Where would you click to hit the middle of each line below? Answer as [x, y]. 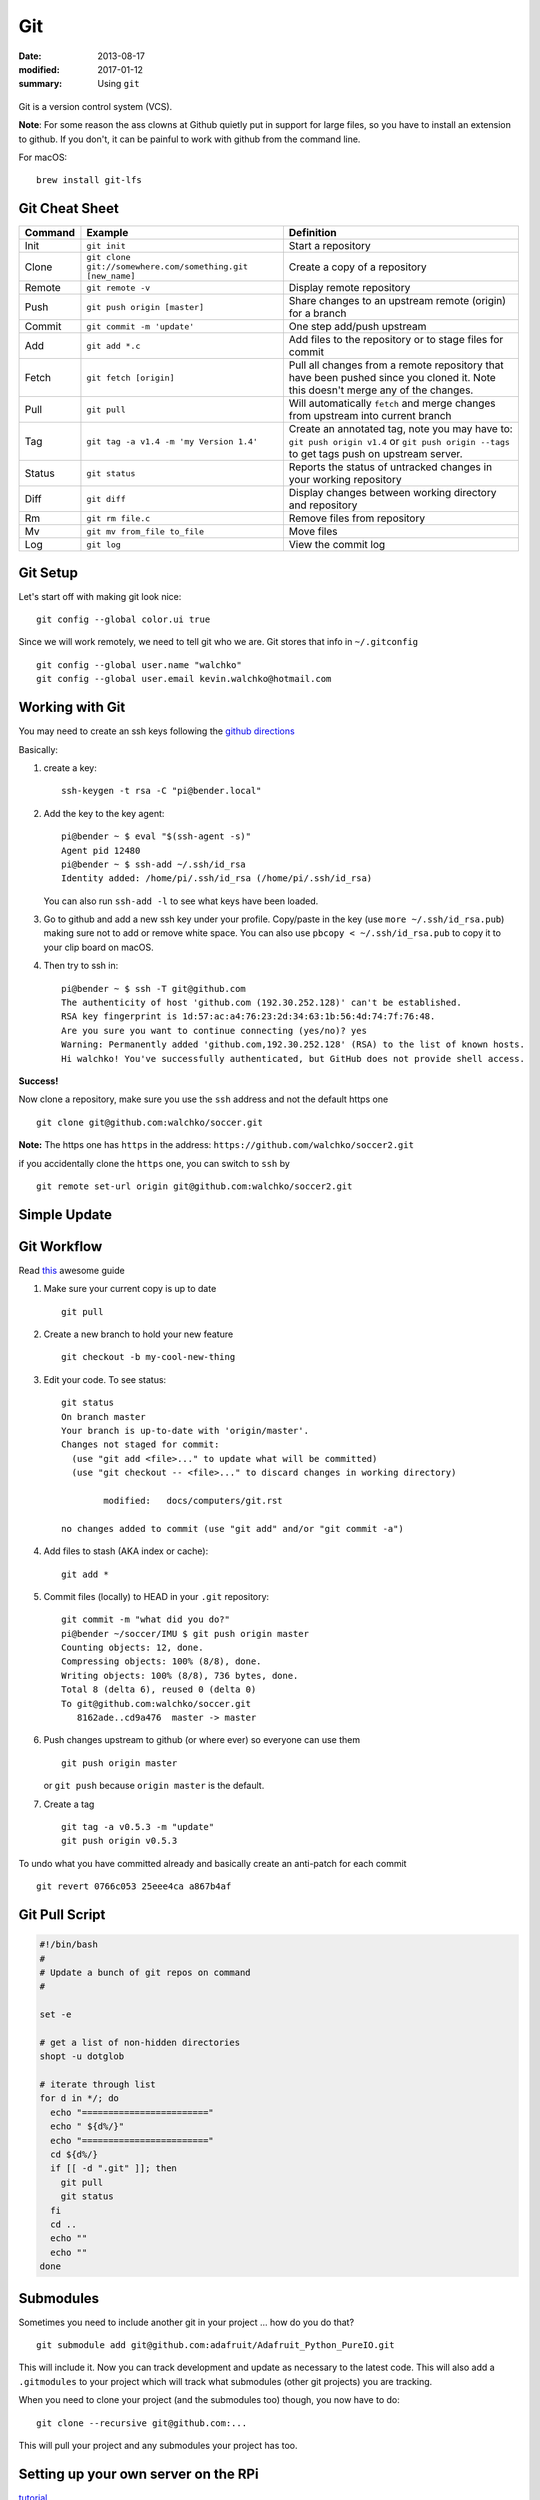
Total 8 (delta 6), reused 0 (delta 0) [159, 1689]
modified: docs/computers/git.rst [193, 1500]
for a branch [317, 313]
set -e [55, 2014]
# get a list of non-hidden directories [139, 2042]
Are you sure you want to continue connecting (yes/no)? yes [214, 1030]
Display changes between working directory [392, 493]
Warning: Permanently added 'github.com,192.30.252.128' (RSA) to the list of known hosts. [293, 1044]
